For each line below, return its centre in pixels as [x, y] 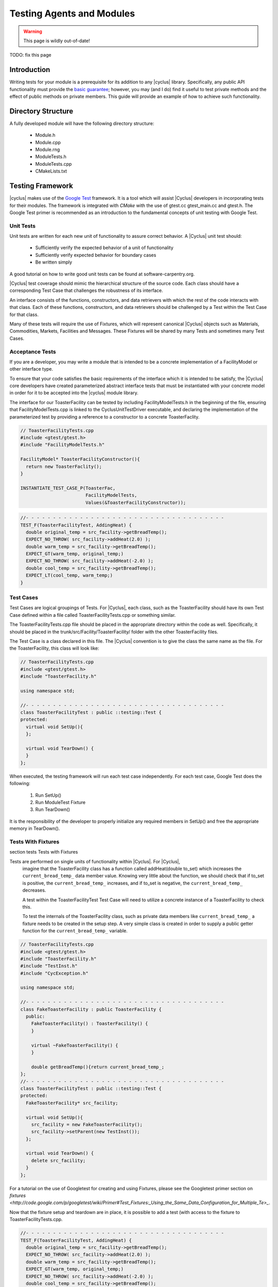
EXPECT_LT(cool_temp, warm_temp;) [69, 576]
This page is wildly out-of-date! [57, 41]
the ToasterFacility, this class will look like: [55, 648]
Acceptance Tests [33, 352]
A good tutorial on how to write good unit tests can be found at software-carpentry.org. [102, 274]
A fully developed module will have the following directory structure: [82, 123]
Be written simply [54, 262]
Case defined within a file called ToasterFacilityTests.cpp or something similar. [93, 615]
